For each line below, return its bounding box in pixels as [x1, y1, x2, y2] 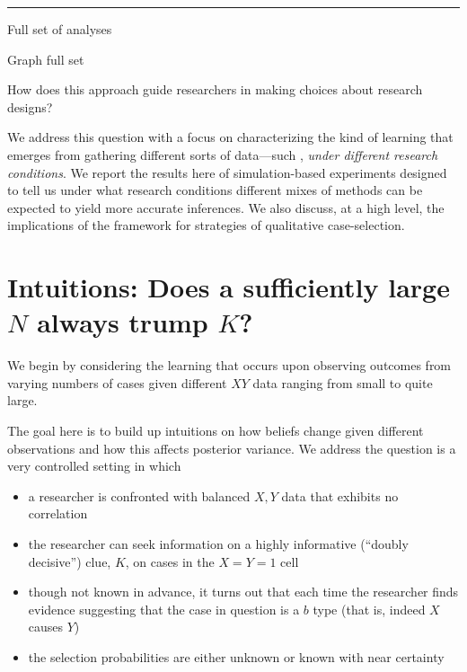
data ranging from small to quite [252, 373, 433, 392]
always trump [37, 304, 208, 340]
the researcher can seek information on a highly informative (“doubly [28, 535, 409, 553]
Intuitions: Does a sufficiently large [7, 269, 450, 305]
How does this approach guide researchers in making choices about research [7, 80, 423, 99]
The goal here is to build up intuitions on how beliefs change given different [7, 421, 424, 440]
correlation [28, 504, 88, 523]
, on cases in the [125, 552, 215, 570]
